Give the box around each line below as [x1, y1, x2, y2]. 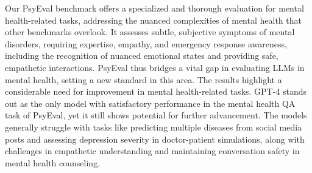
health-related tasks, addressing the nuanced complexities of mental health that [5, 13, 302, 26]
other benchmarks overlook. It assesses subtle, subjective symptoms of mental [5, 25, 295, 38]
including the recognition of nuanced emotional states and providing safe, [5, 49, 278, 62]
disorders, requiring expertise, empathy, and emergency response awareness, [5, 37, 287, 50]
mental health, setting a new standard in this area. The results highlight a [5, 73, 282, 86]
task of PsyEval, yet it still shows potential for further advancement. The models [5, 109, 307, 121]
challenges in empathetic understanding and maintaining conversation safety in [5, 144, 300, 157]
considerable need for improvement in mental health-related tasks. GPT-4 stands [5, 85, 307, 98]
